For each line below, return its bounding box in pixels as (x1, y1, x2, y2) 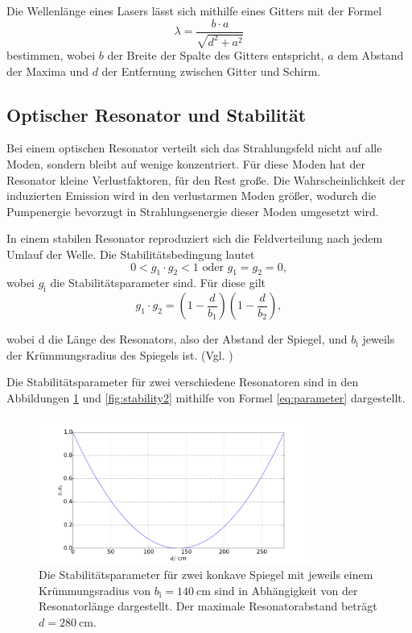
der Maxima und (6, 62, 89, 79)
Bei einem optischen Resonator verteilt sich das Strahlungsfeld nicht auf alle (6, 140, 382, 156)
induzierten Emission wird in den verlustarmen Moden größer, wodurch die (6, 187, 377, 204)
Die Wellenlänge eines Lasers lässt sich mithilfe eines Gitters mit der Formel (6, 2, 382, 19)
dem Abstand (337, 47, 404, 64)
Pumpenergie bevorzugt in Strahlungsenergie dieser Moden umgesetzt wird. (6, 202, 379, 219)
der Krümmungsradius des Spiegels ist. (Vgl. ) (6, 346, 233, 363)
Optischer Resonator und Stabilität (6, 102, 307, 127)
